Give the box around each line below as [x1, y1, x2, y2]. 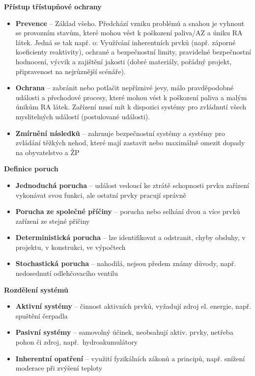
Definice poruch [4, 163, 58, 174]
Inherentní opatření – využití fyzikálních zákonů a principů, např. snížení [15, 353, 245, 363]
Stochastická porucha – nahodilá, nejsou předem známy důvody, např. [15, 258, 236, 269]
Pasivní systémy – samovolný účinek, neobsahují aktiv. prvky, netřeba [15, 327, 233, 337]
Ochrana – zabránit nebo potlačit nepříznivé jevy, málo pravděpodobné [15, 82, 234, 93]
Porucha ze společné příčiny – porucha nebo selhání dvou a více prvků [15, 206, 240, 216]
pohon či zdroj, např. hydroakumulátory [15, 337, 138, 347]
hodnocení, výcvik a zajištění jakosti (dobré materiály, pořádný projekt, [15, 56, 232, 66]
